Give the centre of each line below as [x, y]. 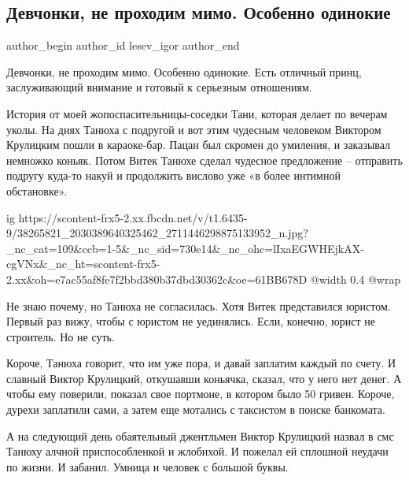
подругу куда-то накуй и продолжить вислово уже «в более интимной [173, 175]
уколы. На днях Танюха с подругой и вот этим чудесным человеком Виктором [194, 129]
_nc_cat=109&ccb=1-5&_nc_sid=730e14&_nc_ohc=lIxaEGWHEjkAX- [185, 248]
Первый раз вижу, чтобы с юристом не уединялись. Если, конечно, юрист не [191, 321]
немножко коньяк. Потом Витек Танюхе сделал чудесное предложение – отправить [204, 160]
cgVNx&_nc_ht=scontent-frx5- [83, 264]
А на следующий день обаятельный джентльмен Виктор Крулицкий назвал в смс [200, 435]
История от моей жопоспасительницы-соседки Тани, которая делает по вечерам [197, 113]
